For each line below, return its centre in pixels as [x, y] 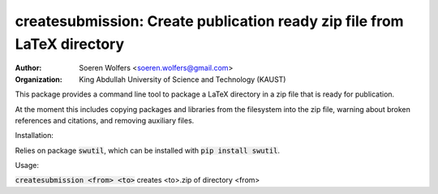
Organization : [39, 79]
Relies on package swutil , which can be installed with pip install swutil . [147, 150]
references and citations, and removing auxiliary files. [105, 120]
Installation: [34, 136]
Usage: [27, 166]
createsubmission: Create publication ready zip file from [210, 21]
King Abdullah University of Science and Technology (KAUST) [182, 79]
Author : [28, 68]
